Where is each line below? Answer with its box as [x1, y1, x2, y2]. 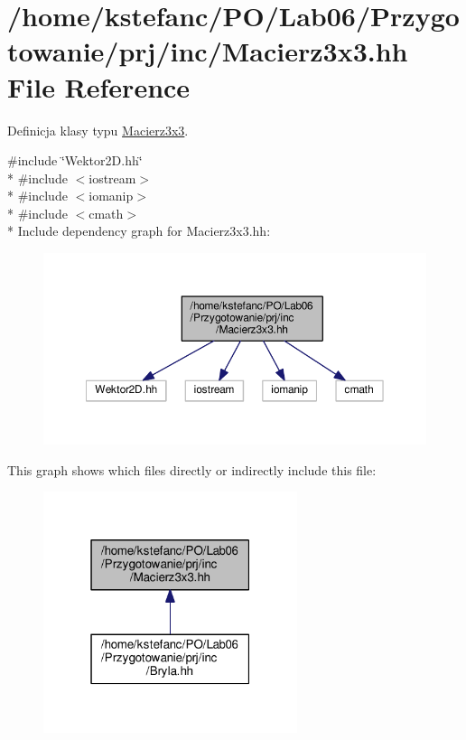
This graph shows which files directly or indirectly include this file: [7, 460, 377, 479]
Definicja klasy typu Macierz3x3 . [7, 120, 189, 139]
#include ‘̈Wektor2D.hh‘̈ [7, 151, 143, 170]
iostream [89, 168, 136, 187]
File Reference [7, 68, 191, 105]
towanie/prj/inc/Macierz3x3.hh [7, 33, 408, 70]
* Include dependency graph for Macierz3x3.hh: [7, 221, 271, 240]
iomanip [89, 186, 134, 205]
